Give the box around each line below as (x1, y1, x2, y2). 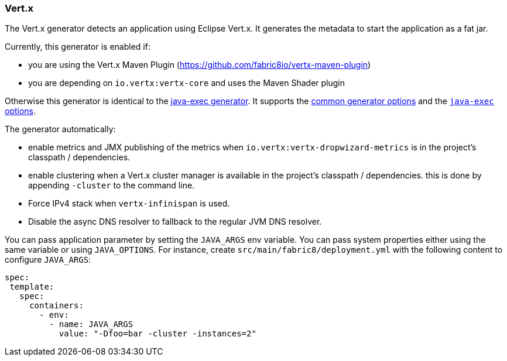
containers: (29, 301, 84, 311)
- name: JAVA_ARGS (49, 319, 133, 329)
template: (9, 282, 54, 292)
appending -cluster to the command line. (28, 180, 195, 191)
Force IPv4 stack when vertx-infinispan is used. (28, 198, 230, 209)
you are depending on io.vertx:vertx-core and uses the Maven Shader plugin (28, 78, 345, 88)
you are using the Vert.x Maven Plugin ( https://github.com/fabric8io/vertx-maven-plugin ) (28, 60, 371, 70)
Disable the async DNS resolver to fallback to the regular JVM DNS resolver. (28, 216, 322, 227)
